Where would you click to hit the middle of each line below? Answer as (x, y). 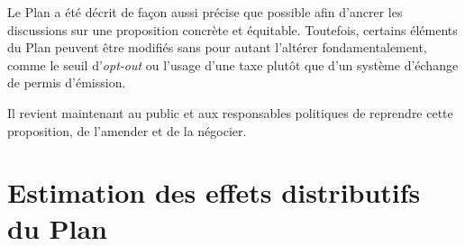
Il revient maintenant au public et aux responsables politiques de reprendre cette (230, 112)
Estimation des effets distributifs (214, 192)
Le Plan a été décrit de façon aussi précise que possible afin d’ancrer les (205, 12)
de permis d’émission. (67, 82)
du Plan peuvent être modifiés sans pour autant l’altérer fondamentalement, (217, 47)
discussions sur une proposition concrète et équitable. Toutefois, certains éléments (232, 29)
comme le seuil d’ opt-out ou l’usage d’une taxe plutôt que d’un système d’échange (233, 64)
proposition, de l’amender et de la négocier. (127, 130)
